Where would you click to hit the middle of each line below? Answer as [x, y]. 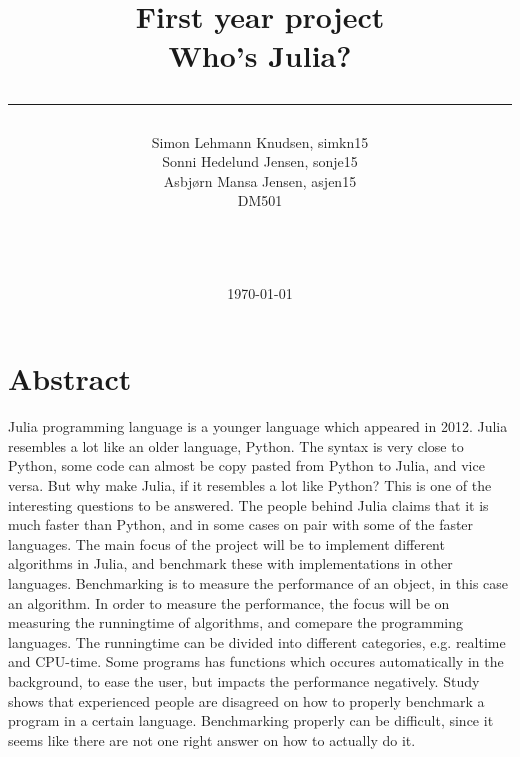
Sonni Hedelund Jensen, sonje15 [260, 161]
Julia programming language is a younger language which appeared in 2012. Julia [258, 426]
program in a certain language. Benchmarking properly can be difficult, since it [251, 720]
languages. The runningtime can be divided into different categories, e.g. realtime [257, 641]
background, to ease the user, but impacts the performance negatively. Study [244, 680]
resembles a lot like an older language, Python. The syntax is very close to [236, 445]
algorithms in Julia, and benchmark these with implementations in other [230, 563]
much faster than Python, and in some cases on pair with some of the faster [241, 524]
